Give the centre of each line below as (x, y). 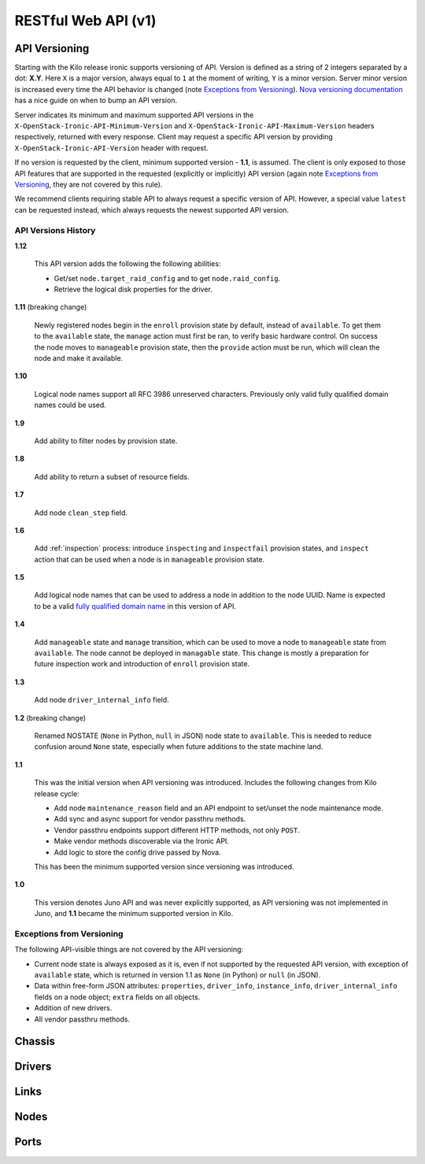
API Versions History (55, 230)
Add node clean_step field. (81, 513)
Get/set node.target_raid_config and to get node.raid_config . (167, 278)
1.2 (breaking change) (50, 717)
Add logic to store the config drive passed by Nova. (137, 852)
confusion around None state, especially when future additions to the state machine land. (179, 747)
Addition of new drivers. (73, 1008)
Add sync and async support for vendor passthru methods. (150, 819)
